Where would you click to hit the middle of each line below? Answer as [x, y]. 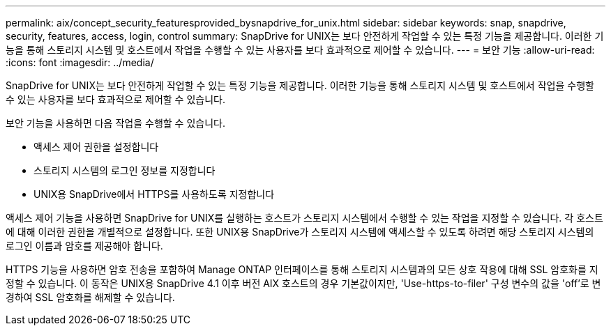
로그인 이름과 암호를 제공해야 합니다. [84, 246]
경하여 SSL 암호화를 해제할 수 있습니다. [90, 297]
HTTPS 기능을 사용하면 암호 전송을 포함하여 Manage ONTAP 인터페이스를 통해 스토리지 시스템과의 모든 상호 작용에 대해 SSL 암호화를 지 [302, 269]
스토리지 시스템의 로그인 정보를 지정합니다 [125, 170]
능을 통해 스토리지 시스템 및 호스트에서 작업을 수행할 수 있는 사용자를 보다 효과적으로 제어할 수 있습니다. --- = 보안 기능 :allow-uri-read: [300, 50]
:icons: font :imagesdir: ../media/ [80, 62]
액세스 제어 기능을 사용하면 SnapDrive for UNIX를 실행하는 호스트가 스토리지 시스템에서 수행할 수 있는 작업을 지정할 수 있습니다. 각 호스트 [304, 218]
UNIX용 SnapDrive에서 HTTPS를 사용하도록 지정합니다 [154, 194]
